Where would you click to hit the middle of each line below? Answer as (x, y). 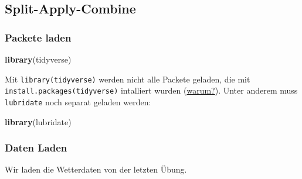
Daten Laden (36, 148)
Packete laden (38, 37)
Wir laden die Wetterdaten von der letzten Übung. (96, 169)
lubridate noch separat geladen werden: (78, 101)
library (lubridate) (38, 121)
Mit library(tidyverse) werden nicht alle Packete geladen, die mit (128, 79)
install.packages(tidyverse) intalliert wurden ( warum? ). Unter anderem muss (151, 90)
